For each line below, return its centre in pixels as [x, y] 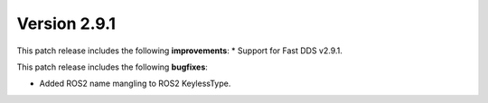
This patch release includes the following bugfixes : [112, 67]
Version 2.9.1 [66, 23]
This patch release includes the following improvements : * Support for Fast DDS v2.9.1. [180, 51]
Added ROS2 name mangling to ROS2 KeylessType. [135, 84]
